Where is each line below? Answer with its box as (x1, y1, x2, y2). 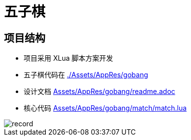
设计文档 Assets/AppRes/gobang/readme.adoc (24, 87, 175, 96)
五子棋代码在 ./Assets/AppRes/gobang (24, 70, 148, 79)
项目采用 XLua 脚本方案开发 (24, 54, 113, 63)
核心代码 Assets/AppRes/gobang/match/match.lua (24, 104, 187, 113)
